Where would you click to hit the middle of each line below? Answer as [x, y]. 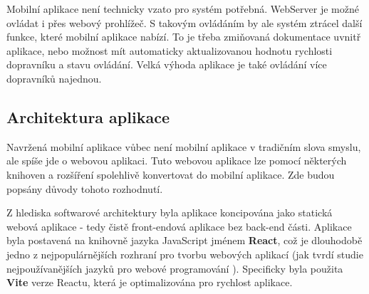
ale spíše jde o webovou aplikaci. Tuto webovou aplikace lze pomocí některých [177, 161]
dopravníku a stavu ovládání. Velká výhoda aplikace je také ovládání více [167, 64]
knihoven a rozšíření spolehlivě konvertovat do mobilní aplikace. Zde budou [171, 174]
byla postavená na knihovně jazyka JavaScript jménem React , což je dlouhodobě [184, 240]
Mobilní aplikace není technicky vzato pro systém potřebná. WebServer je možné [183, 9]
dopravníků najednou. [54, 78]
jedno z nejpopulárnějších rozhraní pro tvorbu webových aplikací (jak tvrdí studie [185, 254]
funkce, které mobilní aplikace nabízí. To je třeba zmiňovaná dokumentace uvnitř [184, 37]
